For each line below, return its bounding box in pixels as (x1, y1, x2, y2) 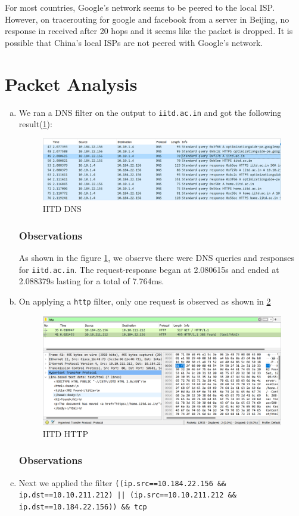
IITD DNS (42, 202, 82, 215)
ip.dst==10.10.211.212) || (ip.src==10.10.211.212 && (18, 491, 236, 500)
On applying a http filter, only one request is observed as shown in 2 (18, 294, 271, 307)
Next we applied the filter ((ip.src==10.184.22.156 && (18, 476, 226, 489)
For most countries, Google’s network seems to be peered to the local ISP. (5, 1, 275, 13)
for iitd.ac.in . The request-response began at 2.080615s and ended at (18, 263, 279, 275)
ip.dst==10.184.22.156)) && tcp (18, 503, 147, 511)
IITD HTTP (42, 427, 89, 440)
